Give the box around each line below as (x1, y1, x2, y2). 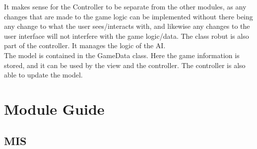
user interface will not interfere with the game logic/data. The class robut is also (4, 30, 249, 41)
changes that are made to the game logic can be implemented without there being (4, 11, 253, 21)
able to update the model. (4, 70, 83, 80)
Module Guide (4, 98, 105, 119)
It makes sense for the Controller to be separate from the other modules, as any (4, 1, 247, 11)
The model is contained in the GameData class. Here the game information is (4, 50, 240, 60)
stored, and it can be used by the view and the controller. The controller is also (4, 60, 246, 70)
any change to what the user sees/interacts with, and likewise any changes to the (4, 21, 250, 31)
